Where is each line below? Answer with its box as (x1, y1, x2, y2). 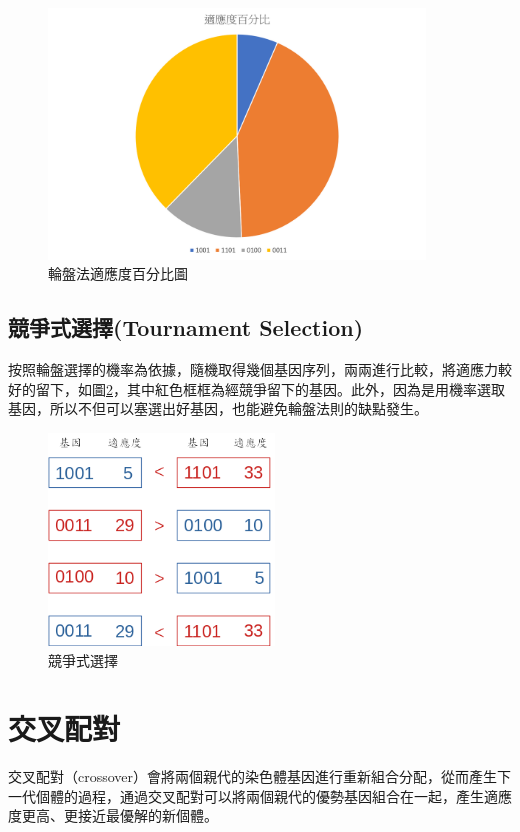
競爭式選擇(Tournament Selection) (8, 312, 364, 343)
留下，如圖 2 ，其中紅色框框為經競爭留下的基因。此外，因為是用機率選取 (35, 378, 505, 399)
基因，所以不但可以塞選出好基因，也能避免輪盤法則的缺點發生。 (8, 398, 428, 419)
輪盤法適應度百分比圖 (48, 263, 188, 284)
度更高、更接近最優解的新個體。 (8, 805, 218, 826)
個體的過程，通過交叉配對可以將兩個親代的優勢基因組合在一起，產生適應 (35, 785, 512, 806)
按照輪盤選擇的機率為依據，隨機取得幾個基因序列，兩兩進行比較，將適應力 (8, 359, 498, 380)
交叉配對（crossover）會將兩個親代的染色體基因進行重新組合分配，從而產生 (8, 766, 498, 787)
